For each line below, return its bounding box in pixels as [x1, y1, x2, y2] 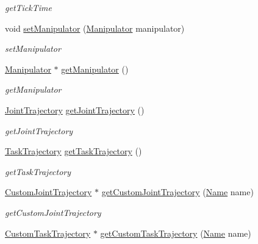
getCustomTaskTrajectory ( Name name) [100, 226, 251, 239]
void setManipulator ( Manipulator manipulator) [5, 21, 185, 34]
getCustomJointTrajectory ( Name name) [101, 185, 254, 198]
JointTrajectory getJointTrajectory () [5, 103, 145, 116]
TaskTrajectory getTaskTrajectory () [5, 145, 142, 157]
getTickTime [5, 1, 52, 13]
